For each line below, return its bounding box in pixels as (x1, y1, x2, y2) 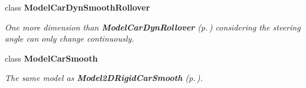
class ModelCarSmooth (5, 52, 98, 64)
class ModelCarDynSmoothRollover (5, 1, 150, 13)
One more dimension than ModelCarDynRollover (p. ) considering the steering (5, 21, 301, 33)
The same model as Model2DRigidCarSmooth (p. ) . (5, 72, 203, 84)
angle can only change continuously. (5, 32, 134, 45)
